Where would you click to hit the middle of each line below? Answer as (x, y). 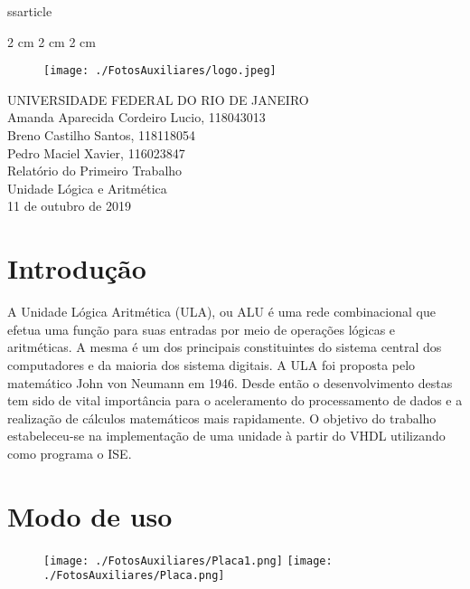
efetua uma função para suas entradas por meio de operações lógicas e (202, 329)
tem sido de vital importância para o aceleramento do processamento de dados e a (235, 400)
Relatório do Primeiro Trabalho (95, 171)
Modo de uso (90, 515)
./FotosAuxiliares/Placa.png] (134, 576)
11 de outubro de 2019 (69, 206)
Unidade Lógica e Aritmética (87, 188)
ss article (30, 11)
